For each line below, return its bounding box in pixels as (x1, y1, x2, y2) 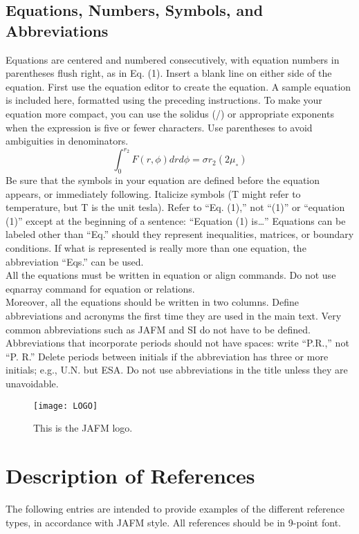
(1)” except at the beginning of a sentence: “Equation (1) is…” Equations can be (6, 213, 346, 228)
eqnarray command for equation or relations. (6, 281, 195, 295)
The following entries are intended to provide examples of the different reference (6, 501, 344, 515)
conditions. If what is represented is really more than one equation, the (6, 241, 306, 255)
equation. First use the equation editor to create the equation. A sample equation (6, 79, 351, 93)
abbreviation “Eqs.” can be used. (6, 254, 144, 268)
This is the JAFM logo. (33, 421, 133, 435)
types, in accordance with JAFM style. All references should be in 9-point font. (6, 515, 341, 529)
